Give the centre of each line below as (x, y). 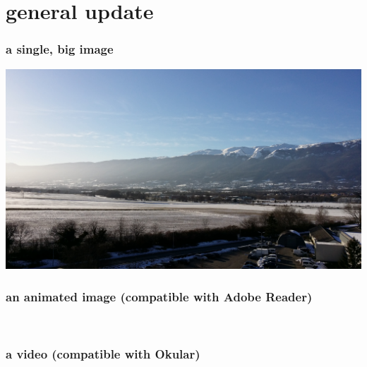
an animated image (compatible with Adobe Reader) (159, 296)
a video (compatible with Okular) (103, 354)
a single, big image (60, 49)
